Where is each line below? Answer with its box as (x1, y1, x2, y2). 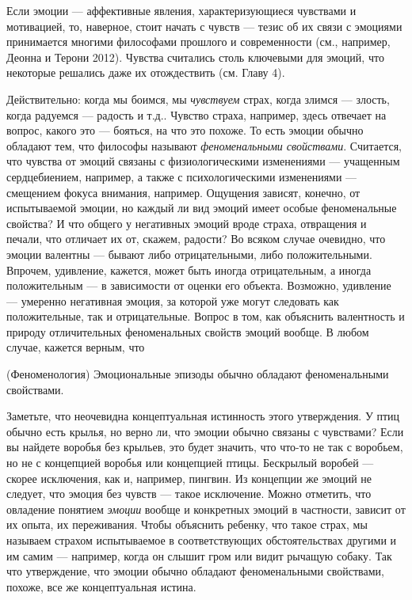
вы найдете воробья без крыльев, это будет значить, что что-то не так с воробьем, (6, 439, 403, 455)
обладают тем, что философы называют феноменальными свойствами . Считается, (6, 137, 402, 154)
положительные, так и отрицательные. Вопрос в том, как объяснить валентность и (6, 308, 405, 325)
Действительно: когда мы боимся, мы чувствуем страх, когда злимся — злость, (6, 90, 390, 107)
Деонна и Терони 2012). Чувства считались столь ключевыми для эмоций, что (6, 48, 384, 65)
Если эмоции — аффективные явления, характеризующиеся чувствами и (6, 2, 357, 18)
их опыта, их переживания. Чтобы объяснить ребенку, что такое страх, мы (6, 516, 368, 533)
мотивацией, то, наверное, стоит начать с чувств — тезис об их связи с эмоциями (6, 17, 402, 34)
